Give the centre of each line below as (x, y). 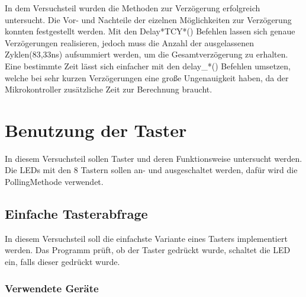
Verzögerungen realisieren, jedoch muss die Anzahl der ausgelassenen (130, 42)
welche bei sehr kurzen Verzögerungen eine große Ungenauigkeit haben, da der (147, 77)
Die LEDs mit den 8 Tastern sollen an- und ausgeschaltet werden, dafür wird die (151, 170)
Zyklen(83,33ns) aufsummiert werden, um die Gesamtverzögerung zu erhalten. (146, 54)
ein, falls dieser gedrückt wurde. (62, 262)
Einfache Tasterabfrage (76, 214)
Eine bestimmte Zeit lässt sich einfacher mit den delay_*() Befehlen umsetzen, (148, 66)
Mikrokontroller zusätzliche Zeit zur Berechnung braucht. (109, 89)
